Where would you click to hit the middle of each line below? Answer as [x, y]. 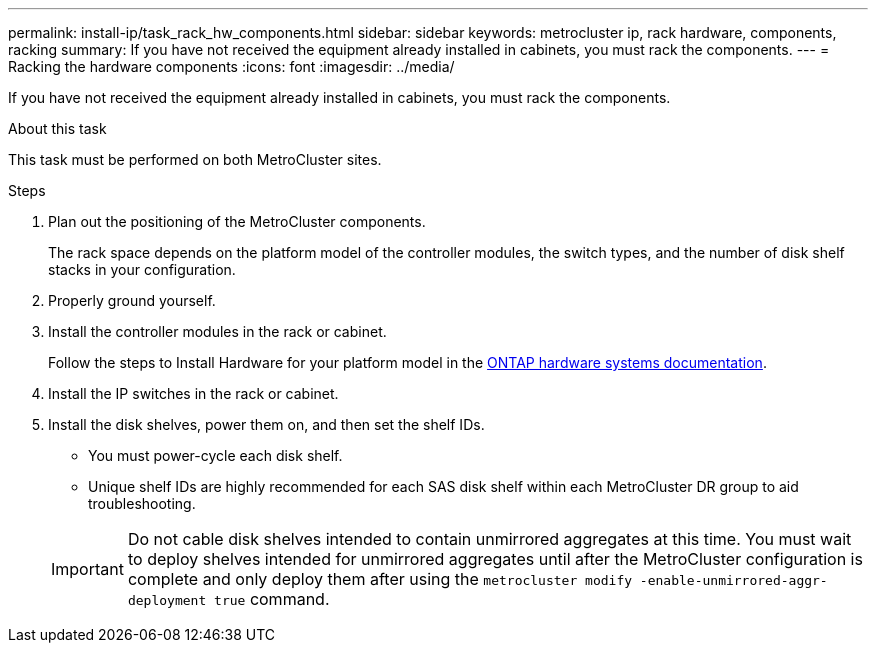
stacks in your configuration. [142, 269]
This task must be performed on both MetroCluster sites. [195, 159]
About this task [57, 128]
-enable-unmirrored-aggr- [733, 580]
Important [87, 569]
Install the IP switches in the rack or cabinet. [193, 393]
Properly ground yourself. [132, 300]
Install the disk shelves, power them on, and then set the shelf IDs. [266, 424]
